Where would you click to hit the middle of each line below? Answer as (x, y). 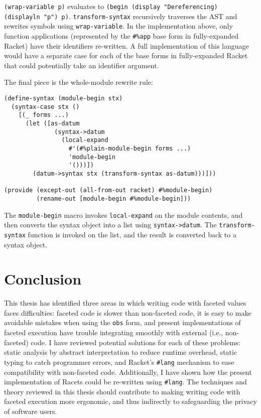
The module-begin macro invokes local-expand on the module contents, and (123, 215)
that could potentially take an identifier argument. (82, 65)
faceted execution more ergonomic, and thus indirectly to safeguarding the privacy (130, 401)
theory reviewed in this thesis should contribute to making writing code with (122, 391)
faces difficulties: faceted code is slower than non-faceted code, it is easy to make (128, 312)
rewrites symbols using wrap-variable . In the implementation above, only (118, 26)
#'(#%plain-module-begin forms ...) (130, 148)
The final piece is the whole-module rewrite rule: (79, 82)
